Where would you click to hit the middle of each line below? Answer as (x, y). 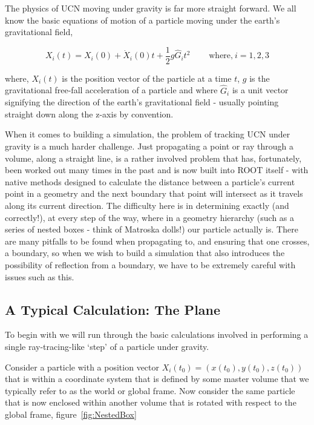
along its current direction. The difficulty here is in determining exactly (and (147, 205)
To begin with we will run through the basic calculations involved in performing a (157, 334)
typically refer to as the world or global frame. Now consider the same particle (150, 390)
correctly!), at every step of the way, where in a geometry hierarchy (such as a (150, 217)
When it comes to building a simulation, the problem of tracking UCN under (148, 134)
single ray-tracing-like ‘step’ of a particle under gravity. (107, 346)
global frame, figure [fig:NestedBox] (71, 414)
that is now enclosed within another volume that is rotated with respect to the (151, 402)
